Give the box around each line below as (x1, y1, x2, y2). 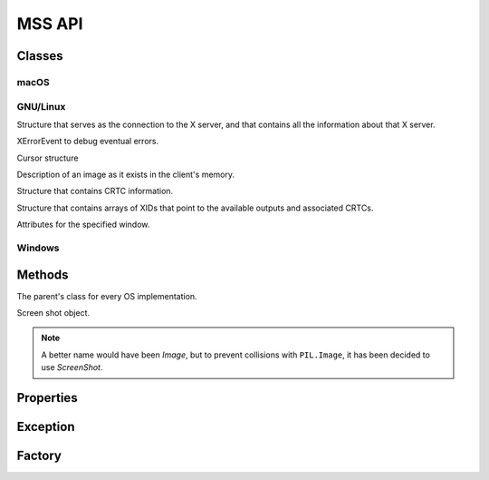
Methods (16, 267, 69, 282)
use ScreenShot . (41, 362, 103, 373)
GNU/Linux (16, 100, 66, 113)
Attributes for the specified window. (16, 219, 150, 230)
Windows (16, 241, 60, 254)
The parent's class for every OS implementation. (16, 290, 198, 301)
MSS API (16, 14, 83, 34)
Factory (16, 448, 62, 464)
